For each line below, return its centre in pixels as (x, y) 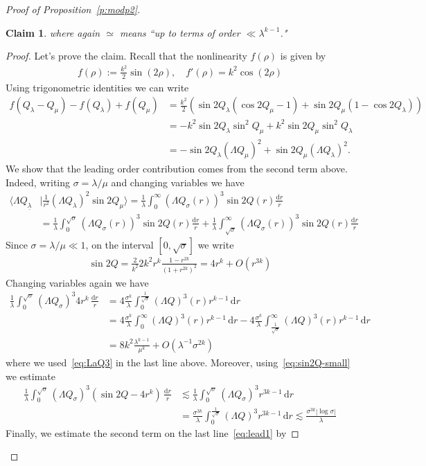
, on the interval (119, 244)
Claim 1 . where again (53, 32)
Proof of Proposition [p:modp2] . (73, 9)
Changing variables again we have (77, 282)
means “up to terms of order (180, 32)
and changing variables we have (178, 182)
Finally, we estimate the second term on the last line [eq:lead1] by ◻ (152, 432)
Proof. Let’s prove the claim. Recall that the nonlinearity (126, 56)
